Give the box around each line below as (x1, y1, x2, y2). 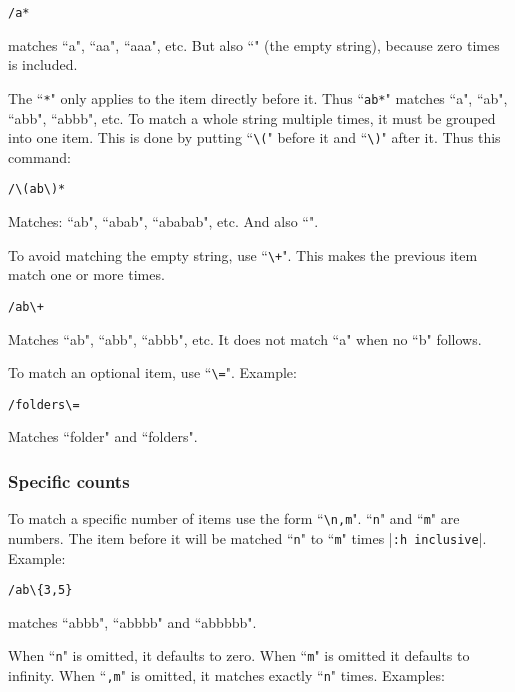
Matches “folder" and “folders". (8, 426, 198, 447)
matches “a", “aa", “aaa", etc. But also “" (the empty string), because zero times (8, 34, 500, 55)
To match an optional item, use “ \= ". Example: (8, 362, 297, 383)
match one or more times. (8, 264, 165, 285)
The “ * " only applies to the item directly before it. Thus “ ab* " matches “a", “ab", (8, 87, 508, 108)
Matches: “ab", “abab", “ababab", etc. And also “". (8, 211, 319, 231)
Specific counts (8, 468, 130, 493)
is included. (8, 54, 78, 75)
